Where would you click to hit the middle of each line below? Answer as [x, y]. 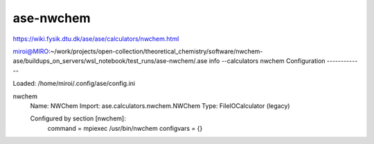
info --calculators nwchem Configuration [267, 61]
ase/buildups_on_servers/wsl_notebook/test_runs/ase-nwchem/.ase [110, 61]
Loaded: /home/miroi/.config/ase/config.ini [74, 84]
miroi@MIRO [31, 51]
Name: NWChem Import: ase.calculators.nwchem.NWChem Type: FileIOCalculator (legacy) [160, 106]
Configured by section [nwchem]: [78, 118]
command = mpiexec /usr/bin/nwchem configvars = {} [125, 128]
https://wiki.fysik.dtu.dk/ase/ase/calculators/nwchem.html [96, 39]
